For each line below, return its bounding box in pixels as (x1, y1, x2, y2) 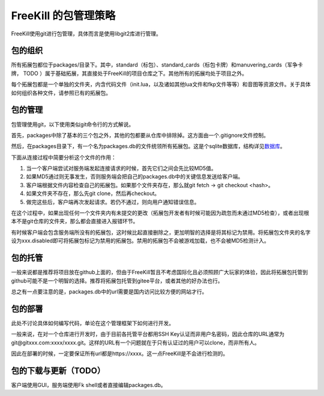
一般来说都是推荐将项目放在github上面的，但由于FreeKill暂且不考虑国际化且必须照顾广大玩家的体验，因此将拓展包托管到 (11, 269, 308, 276)
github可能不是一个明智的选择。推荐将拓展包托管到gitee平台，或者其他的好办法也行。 (11, 277, 223, 284)
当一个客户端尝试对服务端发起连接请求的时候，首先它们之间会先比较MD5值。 (26, 165, 217, 172)
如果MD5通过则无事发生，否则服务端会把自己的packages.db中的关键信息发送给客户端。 (26, 173, 244, 180)
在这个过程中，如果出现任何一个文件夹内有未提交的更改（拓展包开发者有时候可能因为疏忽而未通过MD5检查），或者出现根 (11, 209, 310, 217)
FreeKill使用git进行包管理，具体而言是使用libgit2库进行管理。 (11, 30, 162, 37)
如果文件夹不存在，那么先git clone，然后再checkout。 (26, 190, 160, 197)
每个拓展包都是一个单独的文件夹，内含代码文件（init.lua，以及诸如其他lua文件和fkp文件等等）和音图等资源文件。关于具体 (11, 81, 311, 88)
